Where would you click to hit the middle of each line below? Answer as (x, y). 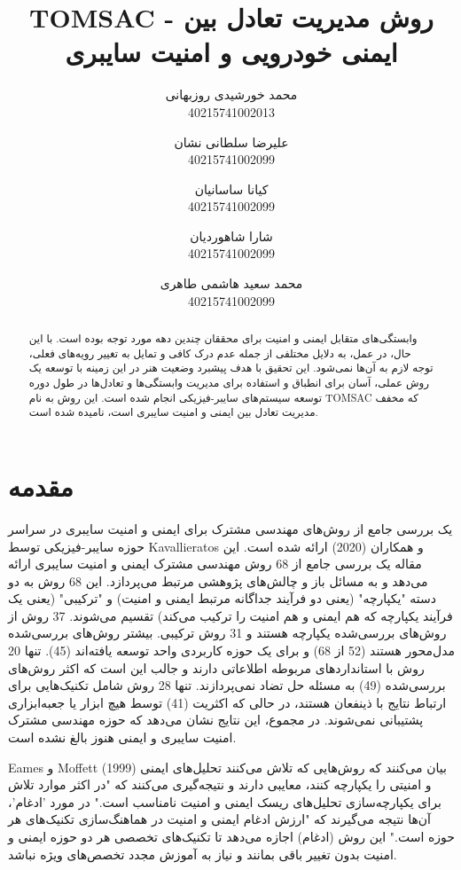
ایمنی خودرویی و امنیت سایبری (231, 52)
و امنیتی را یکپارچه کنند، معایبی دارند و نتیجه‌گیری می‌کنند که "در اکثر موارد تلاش (220, 784)
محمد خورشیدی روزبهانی (231, 94)
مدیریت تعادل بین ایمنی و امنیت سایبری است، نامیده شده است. (173, 412)
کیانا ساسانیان (231, 188)
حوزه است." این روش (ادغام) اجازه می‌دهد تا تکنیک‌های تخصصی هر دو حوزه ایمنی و (231, 837)
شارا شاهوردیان (231, 235)
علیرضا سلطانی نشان (231, 141)
